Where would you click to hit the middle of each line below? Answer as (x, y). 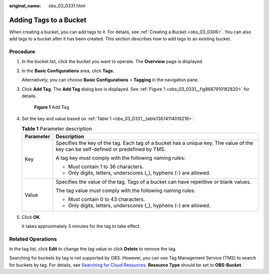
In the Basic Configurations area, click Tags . (68, 71)
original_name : (25, 6)
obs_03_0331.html (67, 6)
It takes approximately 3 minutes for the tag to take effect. (81, 226)
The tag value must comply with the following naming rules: (126, 190)
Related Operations (33, 239)
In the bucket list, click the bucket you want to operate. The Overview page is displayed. (113, 62)
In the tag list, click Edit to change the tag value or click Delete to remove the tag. (93, 249)
